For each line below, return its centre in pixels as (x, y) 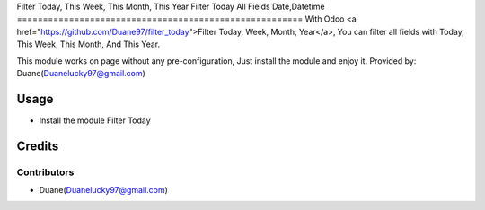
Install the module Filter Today (95, 120)
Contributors (45, 172)
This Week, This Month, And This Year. (88, 44)
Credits (38, 146)
